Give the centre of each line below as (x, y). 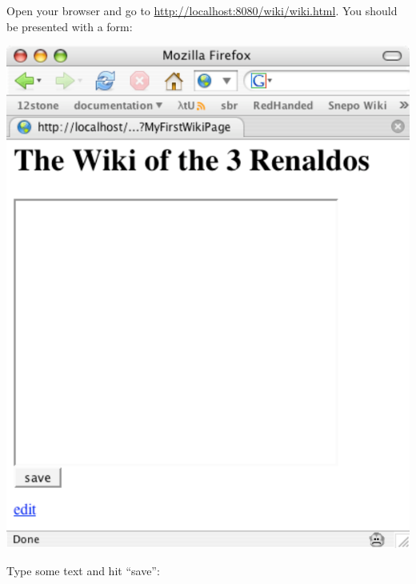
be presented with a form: (70, 26)
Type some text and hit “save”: (83, 570)
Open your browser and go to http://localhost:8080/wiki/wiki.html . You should (202, 10)
